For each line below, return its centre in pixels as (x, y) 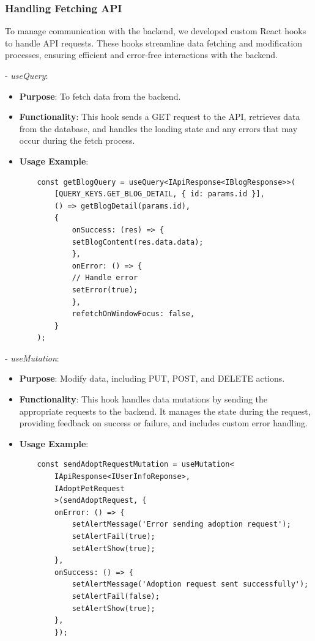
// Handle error (105, 278)
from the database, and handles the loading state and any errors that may (158, 128)
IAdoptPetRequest (90, 488)
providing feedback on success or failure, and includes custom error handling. (164, 423)
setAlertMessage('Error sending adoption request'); (181, 524)
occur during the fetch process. (77, 140)
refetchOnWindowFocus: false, (133, 314)
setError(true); (105, 290)
